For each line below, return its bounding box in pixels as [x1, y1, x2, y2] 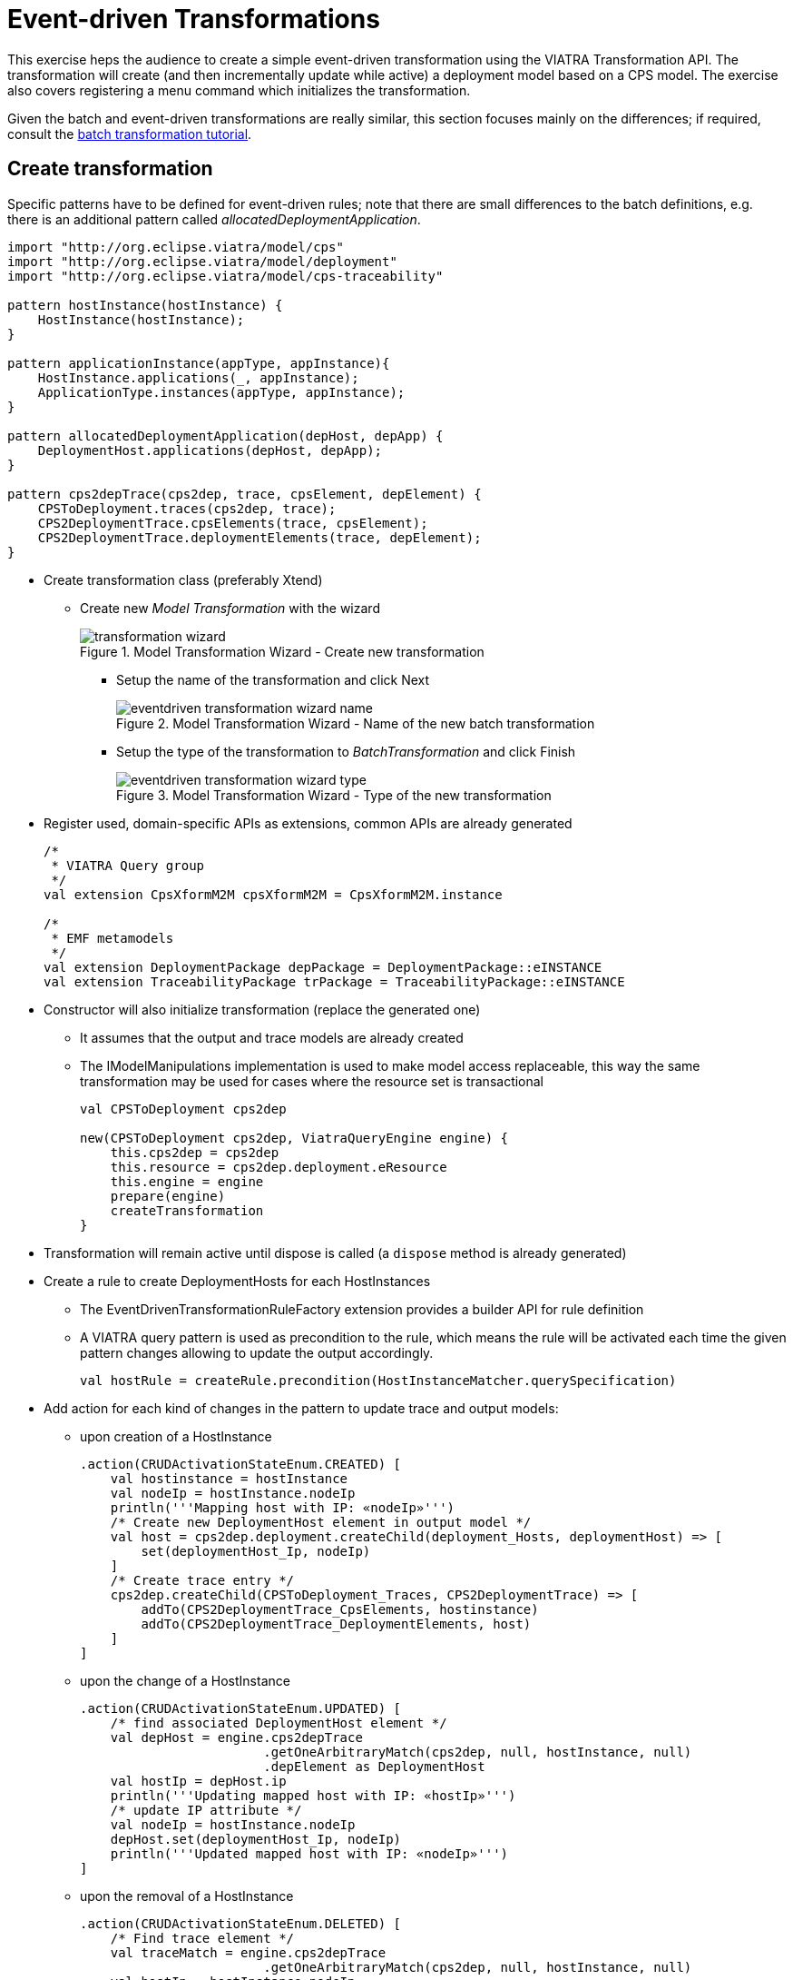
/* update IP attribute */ [110, 1802, 302, 1817]
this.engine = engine [110, 1173, 264, 1189]
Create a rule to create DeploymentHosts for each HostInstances [44, 1272, 431, 1289]
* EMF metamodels [51, 930, 174, 945]
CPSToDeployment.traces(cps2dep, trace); [37, 500, 337, 516]
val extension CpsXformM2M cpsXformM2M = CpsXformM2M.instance [44, 886, 503, 902]
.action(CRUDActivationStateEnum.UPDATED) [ [80, 1700, 402, 1716]
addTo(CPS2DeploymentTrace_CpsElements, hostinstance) [141, 1601, 539, 1617]
